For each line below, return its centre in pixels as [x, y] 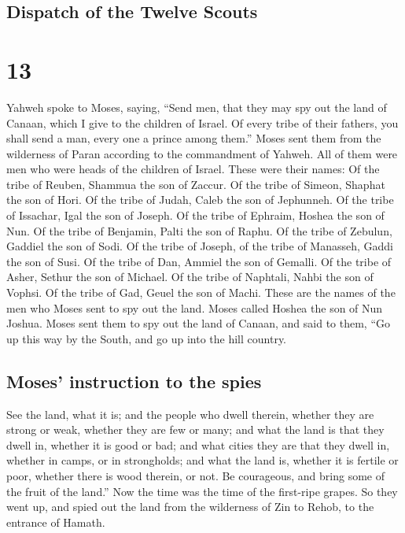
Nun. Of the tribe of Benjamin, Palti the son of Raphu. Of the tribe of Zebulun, [199, 230]
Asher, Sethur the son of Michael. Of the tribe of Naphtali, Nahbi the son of [190, 277]
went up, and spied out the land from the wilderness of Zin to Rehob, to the [190, 507]
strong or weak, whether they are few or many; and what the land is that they [195, 429]
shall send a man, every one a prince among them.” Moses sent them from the [194, 138]
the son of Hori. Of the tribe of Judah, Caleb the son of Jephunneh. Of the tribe [200, 200]
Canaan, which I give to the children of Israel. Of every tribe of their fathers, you [202, 122]
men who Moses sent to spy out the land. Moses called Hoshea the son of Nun [195, 307]
